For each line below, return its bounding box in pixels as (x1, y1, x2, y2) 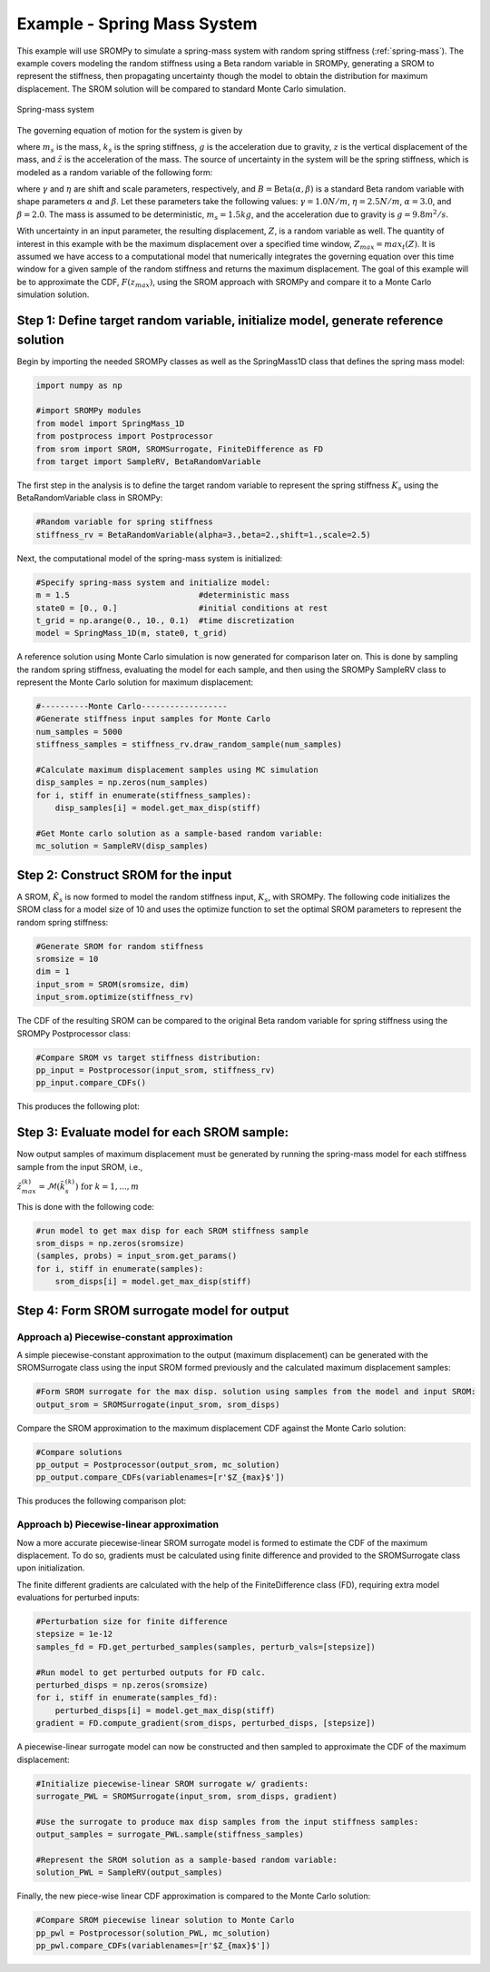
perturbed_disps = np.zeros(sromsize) (35, 1680, 209, 1690)
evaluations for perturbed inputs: (16, 1592, 140, 1603)
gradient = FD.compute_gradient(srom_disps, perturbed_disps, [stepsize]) (35, 1718, 377, 1729)
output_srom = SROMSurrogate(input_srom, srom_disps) (35, 1399, 280, 1410)
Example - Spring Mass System (16, 14, 258, 34)
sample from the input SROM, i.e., (16, 1161, 143, 1172)
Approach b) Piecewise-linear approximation (16, 1518, 220, 1531)
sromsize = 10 (35, 954, 99, 964)
